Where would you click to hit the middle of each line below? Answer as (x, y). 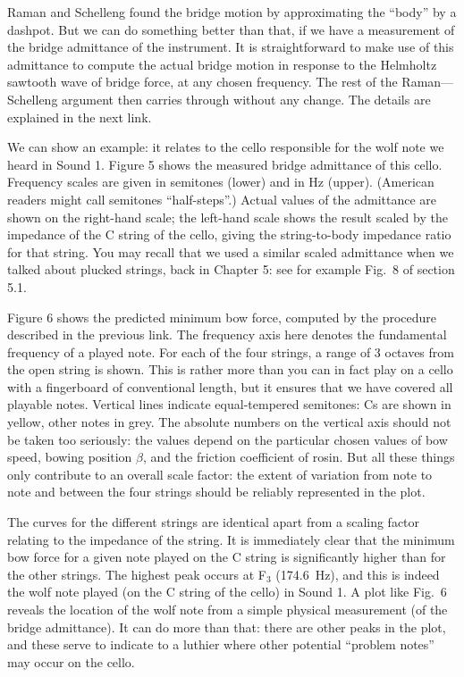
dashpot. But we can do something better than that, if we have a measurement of (231, 29)
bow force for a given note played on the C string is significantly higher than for (227, 557)
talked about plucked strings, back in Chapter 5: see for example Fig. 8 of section (231, 269)
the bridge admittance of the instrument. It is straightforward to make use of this (231, 47)
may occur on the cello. (71, 661)
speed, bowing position (70, 457)
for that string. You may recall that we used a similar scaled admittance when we (231, 251)
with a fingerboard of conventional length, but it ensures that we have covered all (230, 386)
